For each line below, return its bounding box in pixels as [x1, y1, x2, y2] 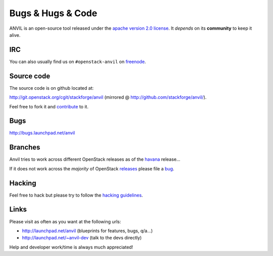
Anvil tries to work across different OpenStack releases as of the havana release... [9, 156, 180, 162]
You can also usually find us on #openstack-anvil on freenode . [9, 58, 146, 65]
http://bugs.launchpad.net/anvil [9, 130, 75, 136]
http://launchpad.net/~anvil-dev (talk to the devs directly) [22, 235, 142, 241]
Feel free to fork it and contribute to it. [9, 103, 88, 109]
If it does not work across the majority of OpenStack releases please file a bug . [9, 165, 174, 171]
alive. [9, 32, 21, 38]
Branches [9, 143, 40, 152]
